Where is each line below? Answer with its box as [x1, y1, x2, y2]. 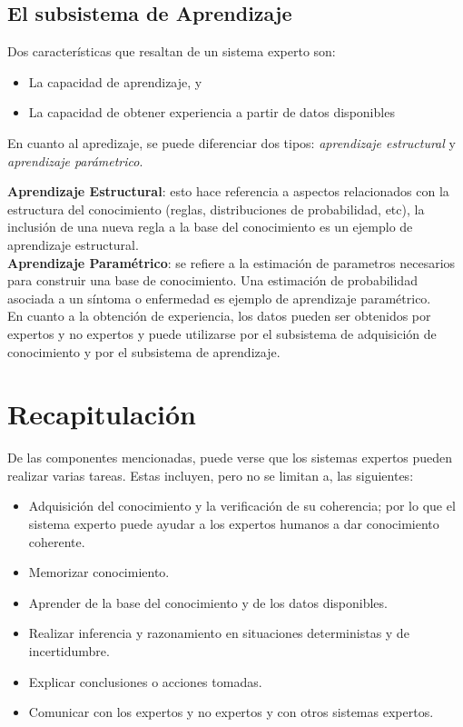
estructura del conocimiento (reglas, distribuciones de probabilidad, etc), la [7, 199, 425, 218]
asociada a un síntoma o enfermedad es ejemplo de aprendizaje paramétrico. [7, 288, 431, 307]
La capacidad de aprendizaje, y [28, 72, 202, 91]
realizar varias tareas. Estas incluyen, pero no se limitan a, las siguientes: [7, 465, 414, 484]
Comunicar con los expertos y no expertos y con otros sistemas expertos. [28, 702, 434, 722]
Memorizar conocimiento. [28, 563, 170, 582]
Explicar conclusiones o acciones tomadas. [28, 672, 262, 691]
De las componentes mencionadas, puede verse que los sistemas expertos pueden [7, 448, 453, 467]
